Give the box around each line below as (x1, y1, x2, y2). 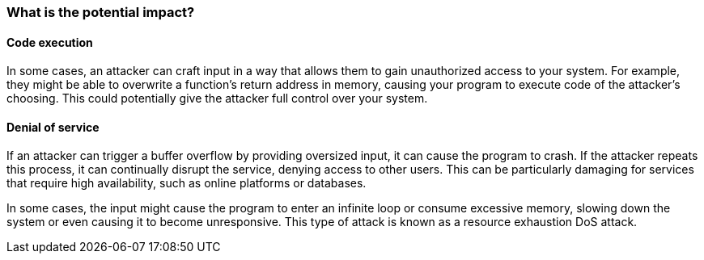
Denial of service (6, 120, 100, 134)
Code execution (6, 35, 93, 49)
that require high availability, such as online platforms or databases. (6, 176, 367, 191)
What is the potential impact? (6, 4, 195, 20)
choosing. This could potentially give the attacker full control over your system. (6, 91, 428, 106)
